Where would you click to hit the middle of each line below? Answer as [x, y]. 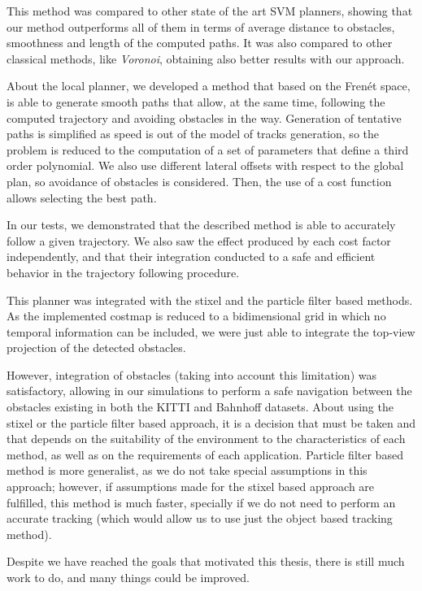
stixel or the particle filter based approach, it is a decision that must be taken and [211, 422]
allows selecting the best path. [82, 197]
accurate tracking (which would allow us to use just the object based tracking [200, 518]
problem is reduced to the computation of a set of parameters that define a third [208, 149]
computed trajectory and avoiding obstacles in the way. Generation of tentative [204, 117]
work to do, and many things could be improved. [128, 577]
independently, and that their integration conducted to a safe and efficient [191, 256]
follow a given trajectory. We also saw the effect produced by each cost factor [199, 240]
